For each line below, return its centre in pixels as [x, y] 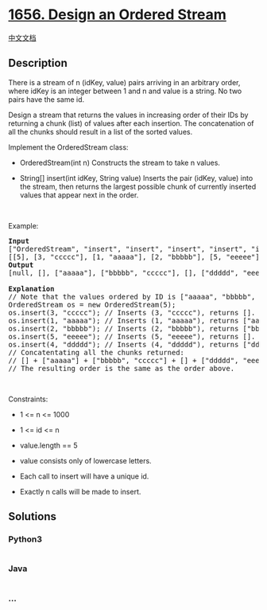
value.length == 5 [48, 445]
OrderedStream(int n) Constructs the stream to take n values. [120, 162]
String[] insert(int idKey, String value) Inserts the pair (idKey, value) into [136, 178]
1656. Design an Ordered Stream [117, 15]
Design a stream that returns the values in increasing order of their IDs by [128, 115]
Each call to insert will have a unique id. [84, 476]
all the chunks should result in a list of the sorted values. [101, 131]
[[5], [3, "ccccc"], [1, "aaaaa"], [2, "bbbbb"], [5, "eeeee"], [136, 257]
